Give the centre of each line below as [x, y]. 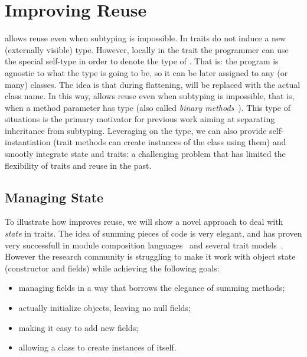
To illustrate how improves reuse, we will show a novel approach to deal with [144, 222]
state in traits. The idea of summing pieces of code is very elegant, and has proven [153, 233]
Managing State [54, 197]
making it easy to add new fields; [79, 327]
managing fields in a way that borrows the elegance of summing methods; [152, 288]
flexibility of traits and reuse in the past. [78, 165]
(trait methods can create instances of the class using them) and [170, 142]
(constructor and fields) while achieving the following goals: [112, 268]
